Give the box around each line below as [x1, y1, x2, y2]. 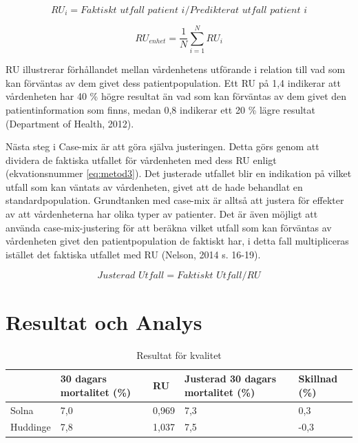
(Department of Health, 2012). [6, 116, 134, 130]
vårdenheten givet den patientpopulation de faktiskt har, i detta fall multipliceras [6, 234, 349, 248]
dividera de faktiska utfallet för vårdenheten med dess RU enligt [6, 152, 277, 167]
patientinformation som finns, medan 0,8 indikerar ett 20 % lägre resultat [6, 102, 316, 116]
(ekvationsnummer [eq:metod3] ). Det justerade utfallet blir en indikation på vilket [6, 166, 352, 181]
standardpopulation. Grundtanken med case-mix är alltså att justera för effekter [6, 193, 344, 207]
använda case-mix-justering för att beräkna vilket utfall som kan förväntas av [6, 220, 332, 234]
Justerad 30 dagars [184, 371, 277, 386]
